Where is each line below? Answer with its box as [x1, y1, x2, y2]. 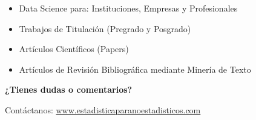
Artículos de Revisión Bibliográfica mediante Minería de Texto [19, 62, 251, 75]
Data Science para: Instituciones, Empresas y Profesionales [19, 2, 238, 14]
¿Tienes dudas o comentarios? [5, 83, 133, 96]
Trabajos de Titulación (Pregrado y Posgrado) [19, 22, 191, 35]
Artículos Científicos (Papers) [19, 42, 129, 55]
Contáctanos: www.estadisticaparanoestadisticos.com [5, 103, 201, 116]
